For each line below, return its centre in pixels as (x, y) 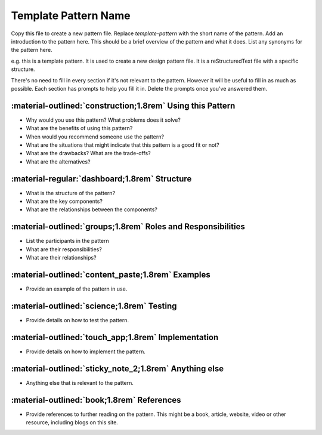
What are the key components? (64, 201)
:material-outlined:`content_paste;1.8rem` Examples (111, 274)
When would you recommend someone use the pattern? (95, 137)
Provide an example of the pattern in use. (77, 289)
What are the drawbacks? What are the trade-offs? (89, 153)
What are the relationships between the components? (92, 209)
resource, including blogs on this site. (72, 422)
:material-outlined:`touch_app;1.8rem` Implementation (115, 337)
